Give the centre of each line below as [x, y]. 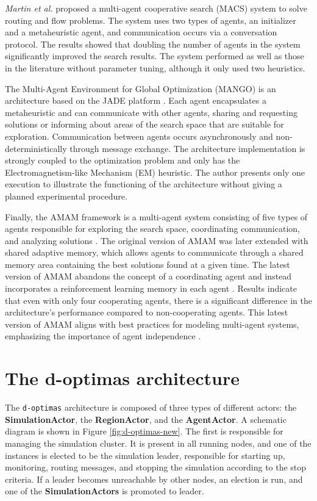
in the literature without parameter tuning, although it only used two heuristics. [155, 67]
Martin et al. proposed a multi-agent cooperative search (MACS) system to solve [156, 8]
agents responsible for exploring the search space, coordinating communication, [152, 229]
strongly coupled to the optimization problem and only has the [123, 160]
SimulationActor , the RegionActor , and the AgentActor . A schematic [146, 419]
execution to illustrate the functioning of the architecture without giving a [144, 184]
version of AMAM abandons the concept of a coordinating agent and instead [148, 276]
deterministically [36, 148]
